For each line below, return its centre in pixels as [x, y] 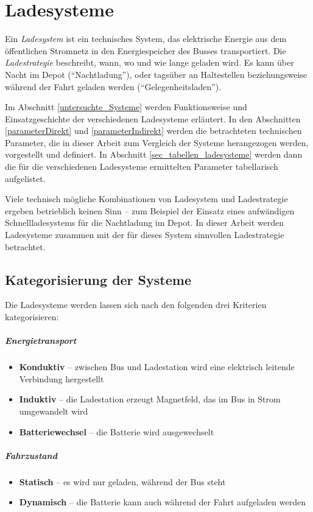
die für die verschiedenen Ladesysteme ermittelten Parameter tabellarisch [142, 167]
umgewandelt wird [54, 411]
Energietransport [41, 341]
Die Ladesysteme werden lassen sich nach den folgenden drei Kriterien [136, 305]
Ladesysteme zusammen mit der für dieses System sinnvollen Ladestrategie [145, 235]
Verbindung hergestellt [62, 378]
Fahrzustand [31, 455]
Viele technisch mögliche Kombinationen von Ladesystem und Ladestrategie [146, 199]
